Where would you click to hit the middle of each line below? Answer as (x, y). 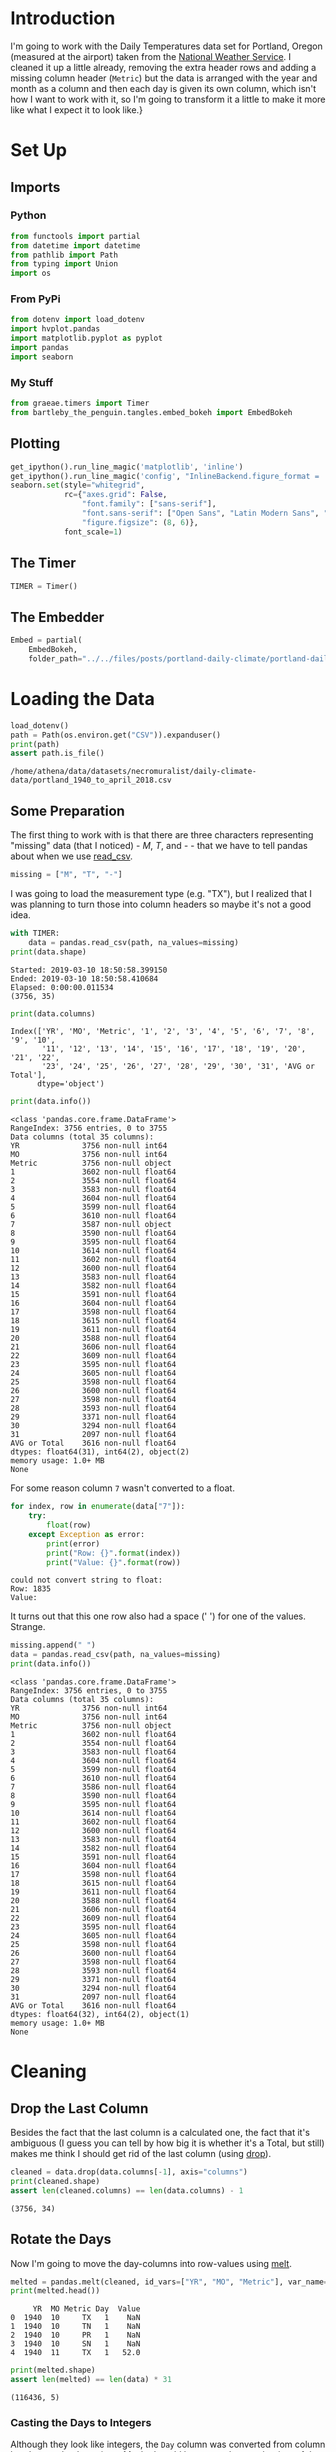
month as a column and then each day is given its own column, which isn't (163, 88)
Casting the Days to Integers (81, 2422)
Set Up (39, 150)
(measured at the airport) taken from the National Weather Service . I (151, 56)
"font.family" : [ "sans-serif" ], (149, 504)
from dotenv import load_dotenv (77, 320)
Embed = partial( (46, 640)
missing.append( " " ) (53, 1645)
